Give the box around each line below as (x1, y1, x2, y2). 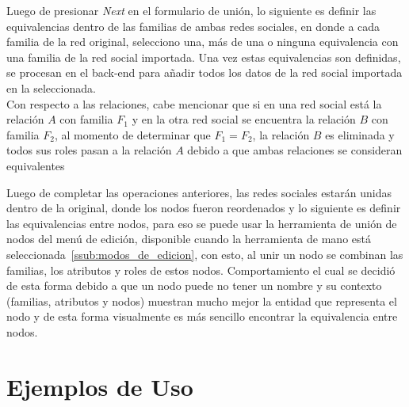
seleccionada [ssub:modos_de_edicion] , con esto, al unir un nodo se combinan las (6, 245, 403, 262)
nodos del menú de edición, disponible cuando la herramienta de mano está (6, 230, 371, 247)
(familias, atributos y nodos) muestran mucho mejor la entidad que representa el (6, 292, 397, 309)
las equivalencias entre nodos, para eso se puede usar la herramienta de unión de (6, 215, 397, 231)
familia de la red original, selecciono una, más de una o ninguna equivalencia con (6, 33, 399, 50)
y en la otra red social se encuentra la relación (132, 111, 356, 127)
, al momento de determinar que (55, 126, 211, 143)
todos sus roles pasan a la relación (6, 142, 172, 158)
